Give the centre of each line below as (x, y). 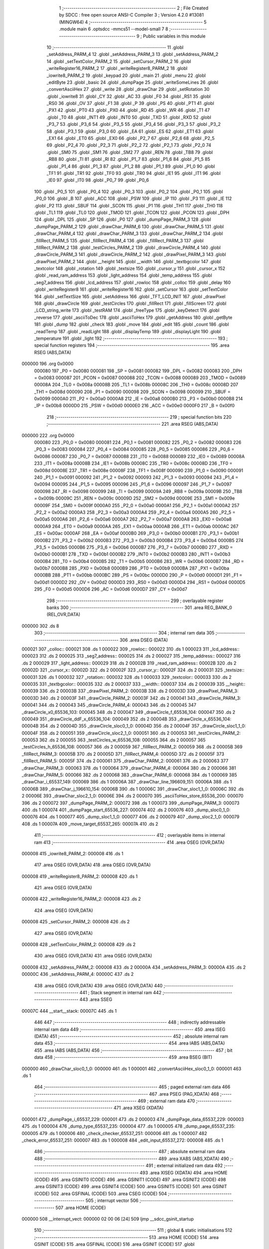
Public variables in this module (174, 36)
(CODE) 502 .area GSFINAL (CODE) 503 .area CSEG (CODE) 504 (100, 1194)
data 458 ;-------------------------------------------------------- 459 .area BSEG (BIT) (123, 1057)
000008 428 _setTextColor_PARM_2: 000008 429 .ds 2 (79, 945)
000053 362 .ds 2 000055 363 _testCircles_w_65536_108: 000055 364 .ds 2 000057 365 (114, 740)
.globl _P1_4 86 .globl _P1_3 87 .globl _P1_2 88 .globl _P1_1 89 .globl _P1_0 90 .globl (131, 166)
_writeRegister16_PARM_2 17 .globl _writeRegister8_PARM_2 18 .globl (117, 68)
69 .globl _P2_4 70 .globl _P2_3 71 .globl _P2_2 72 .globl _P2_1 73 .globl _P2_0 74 (129, 145)
